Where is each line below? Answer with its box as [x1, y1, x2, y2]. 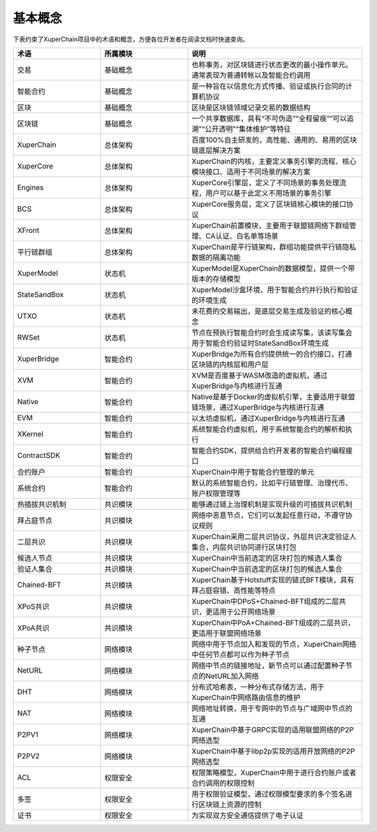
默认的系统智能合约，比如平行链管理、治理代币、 [191, 478, 353, 487]
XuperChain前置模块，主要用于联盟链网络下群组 [191, 220, 350, 230]
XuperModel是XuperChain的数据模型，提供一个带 [191, 263, 355, 273]
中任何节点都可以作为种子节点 [191, 650, 290, 659]
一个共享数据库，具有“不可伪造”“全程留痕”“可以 [191, 113, 347, 123]
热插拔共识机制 [17, 499, 66, 509]
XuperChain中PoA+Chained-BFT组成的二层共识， [191, 617, 355, 627]
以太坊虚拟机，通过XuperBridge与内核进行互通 [191, 413, 346, 423]
